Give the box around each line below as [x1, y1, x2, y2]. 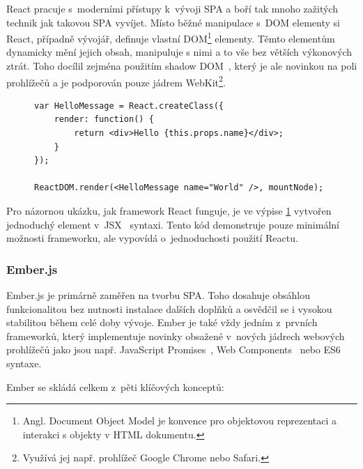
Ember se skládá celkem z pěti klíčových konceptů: [6, 379, 224, 394]
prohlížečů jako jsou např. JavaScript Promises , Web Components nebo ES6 [6, 342, 341, 357]
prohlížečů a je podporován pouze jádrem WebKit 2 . [6, 72, 226, 89]
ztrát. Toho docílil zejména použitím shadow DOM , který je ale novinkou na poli [6, 59, 357, 73]
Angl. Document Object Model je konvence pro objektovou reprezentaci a [22, 413, 337, 428]
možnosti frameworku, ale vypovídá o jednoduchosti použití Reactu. [6, 231, 298, 245]
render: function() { [54, 114, 154, 125]
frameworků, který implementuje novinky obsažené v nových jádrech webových [6, 328, 345, 343]
